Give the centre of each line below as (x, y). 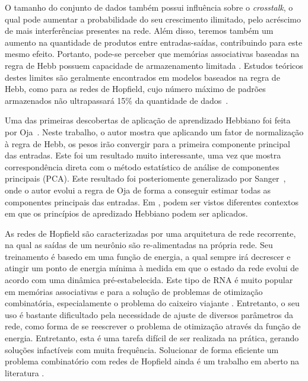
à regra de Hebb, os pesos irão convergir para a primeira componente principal (147, 143)
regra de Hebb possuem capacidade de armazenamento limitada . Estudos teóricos (154, 65)
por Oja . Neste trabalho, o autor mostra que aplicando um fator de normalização (154, 131)
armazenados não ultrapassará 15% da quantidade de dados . (117, 100)
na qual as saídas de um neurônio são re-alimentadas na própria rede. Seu (139, 245)
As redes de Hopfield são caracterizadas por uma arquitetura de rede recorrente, (150, 233)
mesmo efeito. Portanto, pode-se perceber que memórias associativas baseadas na (152, 54)
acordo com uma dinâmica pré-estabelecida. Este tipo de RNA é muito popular (149, 280)
